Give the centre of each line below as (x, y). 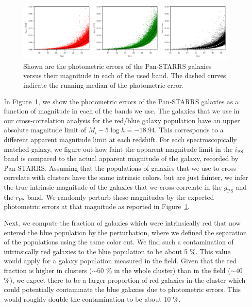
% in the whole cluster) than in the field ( (168, 270)
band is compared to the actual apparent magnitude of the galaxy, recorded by (121, 158)
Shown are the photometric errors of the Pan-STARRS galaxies (118, 66)
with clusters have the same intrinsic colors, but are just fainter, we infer (140, 177)
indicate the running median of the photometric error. (104, 85)
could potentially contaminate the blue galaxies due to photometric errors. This (122, 289)
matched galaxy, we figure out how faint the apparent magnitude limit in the (118, 149)
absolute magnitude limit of (45, 130)
